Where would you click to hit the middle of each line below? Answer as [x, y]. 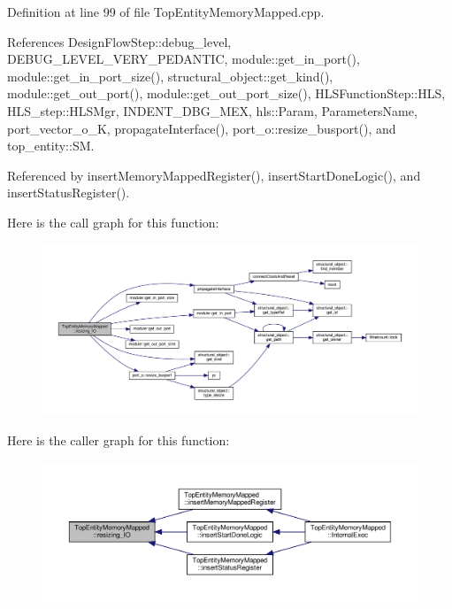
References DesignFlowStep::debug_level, [119, 41]
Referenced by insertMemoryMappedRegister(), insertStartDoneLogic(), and [214, 175]
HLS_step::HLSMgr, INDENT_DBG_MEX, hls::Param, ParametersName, [212, 110]
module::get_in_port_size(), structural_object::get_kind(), [170, 76]
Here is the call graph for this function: [113, 222]
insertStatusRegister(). [69, 193]
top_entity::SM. [51, 146]
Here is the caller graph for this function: [119, 440]
